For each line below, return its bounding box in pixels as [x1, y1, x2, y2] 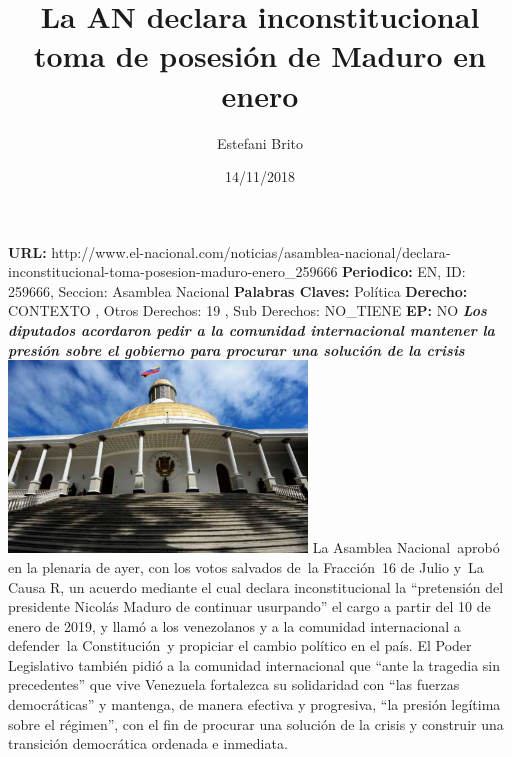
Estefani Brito [216, 132, 304, 153]
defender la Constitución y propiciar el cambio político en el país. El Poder [8, 635, 472, 656]
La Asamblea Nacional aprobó [312, 537, 500, 558]
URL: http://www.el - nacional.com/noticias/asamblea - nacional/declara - [8, 241, 451, 262]
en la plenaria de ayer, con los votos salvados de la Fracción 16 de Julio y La [8, 556, 484, 577]
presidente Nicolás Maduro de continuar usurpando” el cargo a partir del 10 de [8, 596, 491, 617]
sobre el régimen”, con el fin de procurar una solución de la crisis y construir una [8, 713, 504, 734]
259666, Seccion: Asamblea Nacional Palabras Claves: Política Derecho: [8, 280, 468, 301]
